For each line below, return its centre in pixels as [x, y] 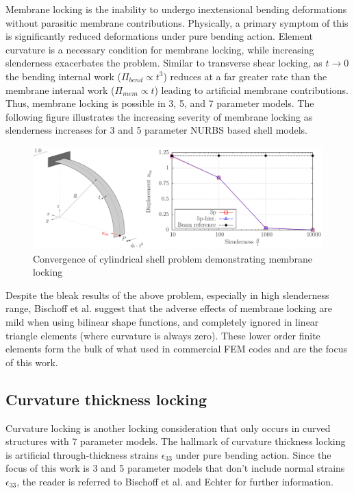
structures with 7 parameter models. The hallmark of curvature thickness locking [176, 441]
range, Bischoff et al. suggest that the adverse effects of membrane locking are [169, 308]
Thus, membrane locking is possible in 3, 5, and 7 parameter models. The [160, 103]
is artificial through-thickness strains [82, 454]
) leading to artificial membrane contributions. [251, 89]
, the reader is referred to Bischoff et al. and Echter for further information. [175, 481]
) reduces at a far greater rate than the [245, 76]
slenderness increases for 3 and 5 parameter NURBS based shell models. [156, 130]
